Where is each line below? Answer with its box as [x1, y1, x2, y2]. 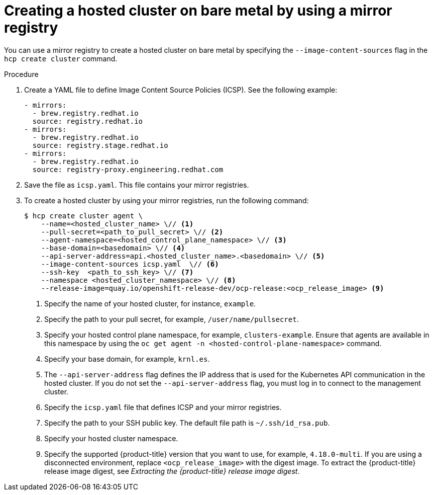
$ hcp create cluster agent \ [24, 211, 143, 220]
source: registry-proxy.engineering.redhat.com [32, 165, 224, 174]
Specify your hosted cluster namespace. [44, 434, 178, 443]
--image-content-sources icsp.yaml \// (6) [41, 260, 219, 268]
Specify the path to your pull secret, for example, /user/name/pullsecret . [44, 314, 299, 323]
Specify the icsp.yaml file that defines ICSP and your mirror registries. [44, 402, 282, 411]
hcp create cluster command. [4, 54, 118, 63]
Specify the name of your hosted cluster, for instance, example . [44, 299, 256, 308]
